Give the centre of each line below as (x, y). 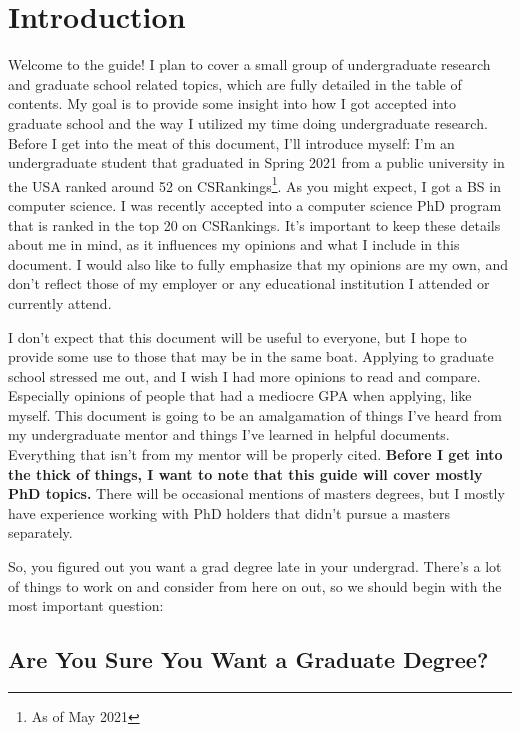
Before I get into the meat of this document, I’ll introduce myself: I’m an (231, 142)
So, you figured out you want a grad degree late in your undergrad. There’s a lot (255, 566)
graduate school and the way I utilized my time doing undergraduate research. (248, 122)
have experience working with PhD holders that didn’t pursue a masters (229, 512)
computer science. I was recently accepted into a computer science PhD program (255, 204)
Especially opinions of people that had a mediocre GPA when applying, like (240, 395)
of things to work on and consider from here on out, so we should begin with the (255, 585)
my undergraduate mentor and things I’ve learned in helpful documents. (229, 434)
